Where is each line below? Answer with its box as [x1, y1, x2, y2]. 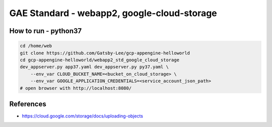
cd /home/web [20, 43, 52, 49]
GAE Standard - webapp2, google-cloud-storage [9, 8, 218, 19]
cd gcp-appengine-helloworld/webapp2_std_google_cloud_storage [20, 57, 180, 63]
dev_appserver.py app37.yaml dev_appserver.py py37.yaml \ [20, 64, 169, 70]
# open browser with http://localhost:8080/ [20, 85, 132, 91]
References [9, 99, 46, 108]
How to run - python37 [9, 27, 82, 35]
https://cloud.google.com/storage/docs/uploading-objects [22, 113, 144, 119]
